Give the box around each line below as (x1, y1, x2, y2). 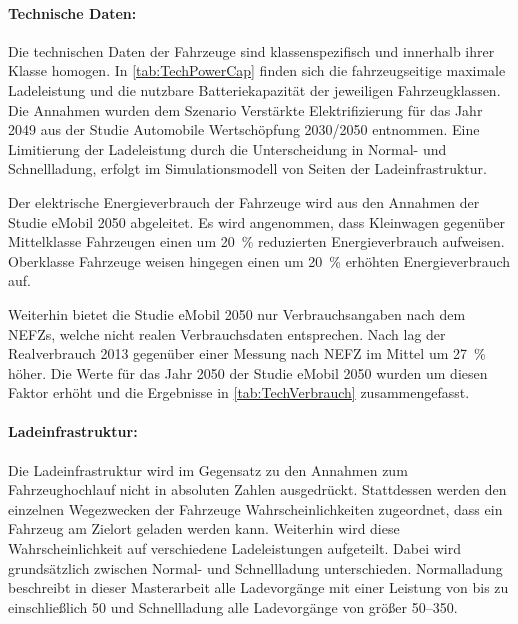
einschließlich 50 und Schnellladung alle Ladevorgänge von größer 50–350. (8, 596, 458, 617)
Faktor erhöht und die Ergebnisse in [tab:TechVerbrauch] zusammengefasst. (8, 382, 470, 403)
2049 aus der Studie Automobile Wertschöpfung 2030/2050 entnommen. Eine (8, 119, 480, 140)
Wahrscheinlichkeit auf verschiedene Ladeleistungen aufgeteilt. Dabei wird (8, 538, 462, 559)
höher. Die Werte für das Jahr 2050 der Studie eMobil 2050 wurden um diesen (8, 362, 488, 383)
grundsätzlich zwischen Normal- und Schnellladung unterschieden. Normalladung (8, 557, 503, 578)
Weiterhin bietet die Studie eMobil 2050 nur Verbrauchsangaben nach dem (8, 303, 466, 324)
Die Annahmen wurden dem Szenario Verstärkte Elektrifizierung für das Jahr (8, 99, 483, 120)
